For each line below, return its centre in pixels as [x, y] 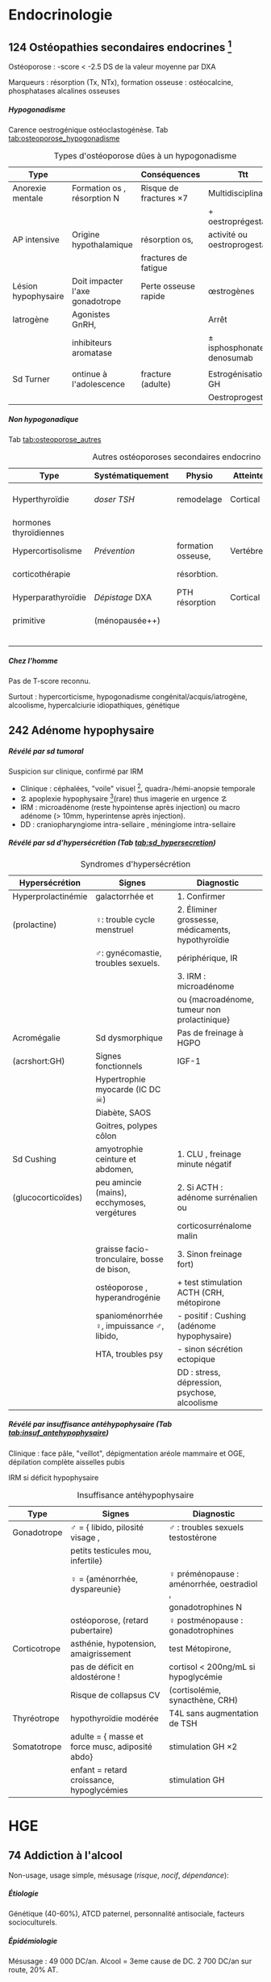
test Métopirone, [200, 1648]
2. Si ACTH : [200, 1187]
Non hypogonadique [44, 419]
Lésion [25, 286]
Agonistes [91, 314]
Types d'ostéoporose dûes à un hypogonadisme [145, 155]
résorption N [96, 198]
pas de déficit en [102, 1667]
